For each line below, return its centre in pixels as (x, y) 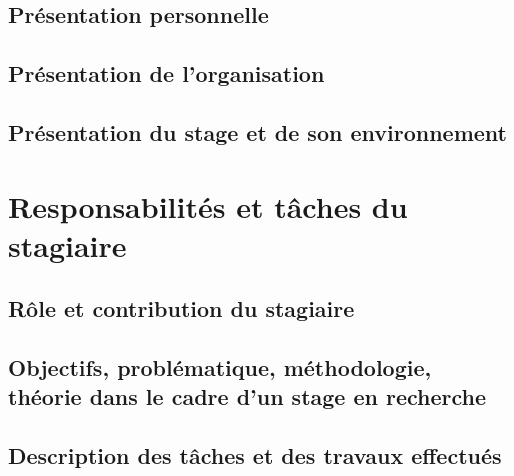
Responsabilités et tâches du (208, 205)
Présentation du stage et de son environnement (257, 131)
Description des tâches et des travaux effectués (255, 455)
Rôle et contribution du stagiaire (181, 308)
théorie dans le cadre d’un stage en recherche (247, 396)
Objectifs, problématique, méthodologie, (220, 367)
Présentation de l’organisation (166, 73)
